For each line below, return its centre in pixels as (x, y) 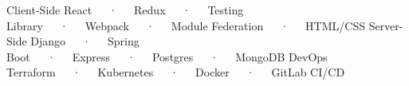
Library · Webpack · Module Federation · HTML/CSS (186, 25)
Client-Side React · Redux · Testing (125, 10)
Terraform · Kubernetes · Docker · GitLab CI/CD (176, 72)
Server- (386, 25)
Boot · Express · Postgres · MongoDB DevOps (167, 56)
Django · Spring (85, 41)
